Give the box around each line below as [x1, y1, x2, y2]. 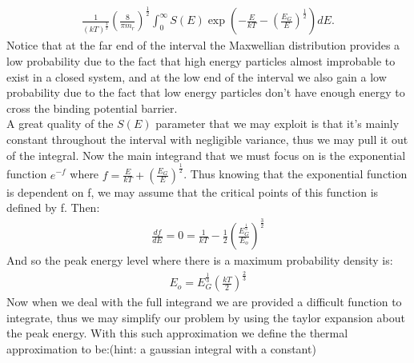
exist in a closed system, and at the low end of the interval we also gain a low [6, 68, 387, 85]
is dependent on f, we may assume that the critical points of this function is [6, 183, 379, 200]
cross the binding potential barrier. [6, 99, 178, 116]
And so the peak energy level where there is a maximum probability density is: [6, 252, 393, 269]
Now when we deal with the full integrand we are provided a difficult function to [6, 293, 402, 310]
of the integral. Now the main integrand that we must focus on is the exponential [6, 146, 406, 163]
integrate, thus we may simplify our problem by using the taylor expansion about [6, 309, 405, 325]
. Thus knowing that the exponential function [183, 166, 408, 182]
